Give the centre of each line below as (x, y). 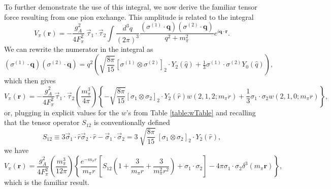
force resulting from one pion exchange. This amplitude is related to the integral (129, 17)
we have (16, 150)
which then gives (30, 81)
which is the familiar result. (47, 182)
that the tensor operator (42, 122)
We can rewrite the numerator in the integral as (79, 49)
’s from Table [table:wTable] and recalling (191, 112)
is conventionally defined (132, 122)
